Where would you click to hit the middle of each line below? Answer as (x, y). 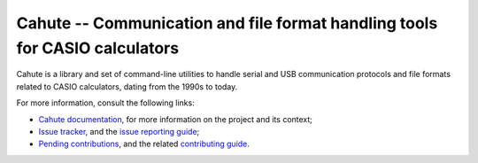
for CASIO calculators (98, 48)
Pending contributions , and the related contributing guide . (144, 144)
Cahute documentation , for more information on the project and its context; (176, 119)
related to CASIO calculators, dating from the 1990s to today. (127, 86)
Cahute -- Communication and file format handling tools (227, 23)
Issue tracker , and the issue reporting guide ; (119, 131)
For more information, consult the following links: (105, 103)
